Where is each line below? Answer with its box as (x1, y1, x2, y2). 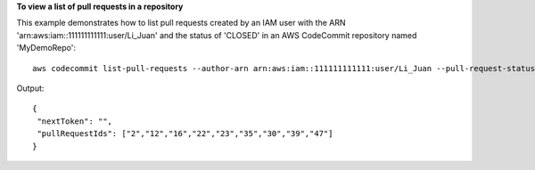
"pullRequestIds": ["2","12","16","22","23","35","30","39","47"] (37, 129, 333, 139)
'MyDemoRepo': (16, 43, 76, 53)
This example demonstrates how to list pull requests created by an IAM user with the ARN (16, 18, 346, 28)
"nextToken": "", (37, 116, 113, 126)
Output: (16, 83, 45, 93)
